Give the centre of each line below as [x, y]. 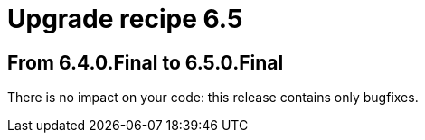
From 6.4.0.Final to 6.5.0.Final [146, 62]
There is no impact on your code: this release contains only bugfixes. [213, 98]
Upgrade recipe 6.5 [125, 19]
